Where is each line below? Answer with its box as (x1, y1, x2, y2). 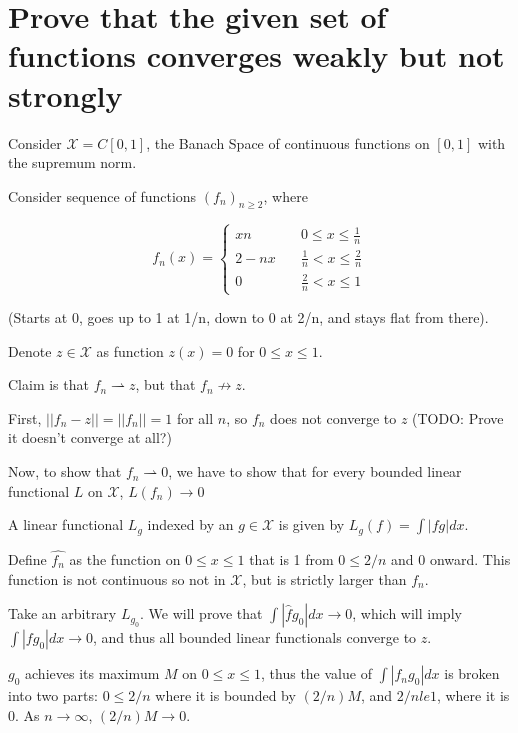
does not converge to (270, 407, 397, 428)
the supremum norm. (8, 152, 137, 173)
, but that (135, 374, 196, 395)
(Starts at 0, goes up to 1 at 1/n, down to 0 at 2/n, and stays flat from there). (8, 307, 489, 328)
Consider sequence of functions (8, 185, 197, 206)
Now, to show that (8, 461, 122, 482)
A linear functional (8, 514, 124, 535)
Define (8, 548, 47, 569)
